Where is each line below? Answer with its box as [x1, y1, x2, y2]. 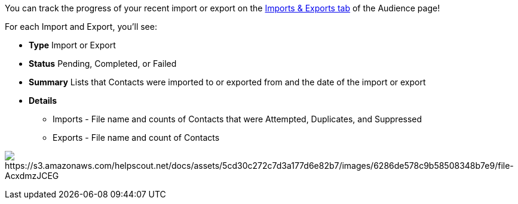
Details [29, 95, 57, 106]
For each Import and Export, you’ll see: [5, 21, 157, 32]
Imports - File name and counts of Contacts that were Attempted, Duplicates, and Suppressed [53, 114, 422, 124]
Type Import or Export [29, 40, 116, 50]
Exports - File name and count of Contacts [53, 132, 220, 143]
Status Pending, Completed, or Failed [29, 58, 177, 69]
